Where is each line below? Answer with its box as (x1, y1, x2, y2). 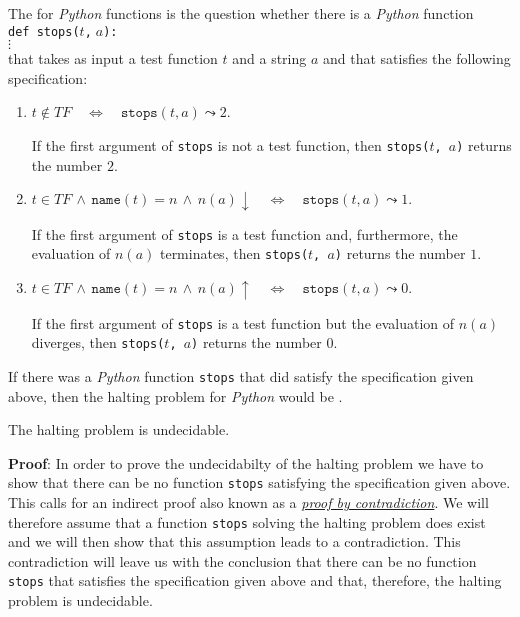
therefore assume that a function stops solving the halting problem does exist (8, 511, 486, 532)
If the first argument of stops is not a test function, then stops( (31, 135, 430, 156)
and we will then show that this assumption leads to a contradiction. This (8, 531, 461, 552)
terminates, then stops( (159, 243, 309, 264)
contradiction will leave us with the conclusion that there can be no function (8, 550, 477, 571)
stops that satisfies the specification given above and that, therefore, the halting (8, 570, 502, 591)
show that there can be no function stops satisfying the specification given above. (8, 472, 511, 493)
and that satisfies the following (322, 48, 511, 69)
